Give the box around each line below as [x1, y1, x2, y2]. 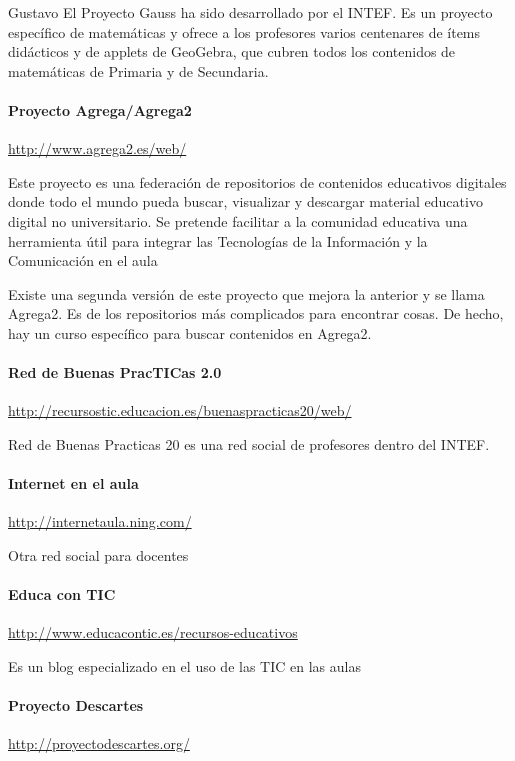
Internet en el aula [8, 473, 139, 494]
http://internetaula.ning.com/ [8, 511, 192, 532]
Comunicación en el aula [8, 250, 158, 271]
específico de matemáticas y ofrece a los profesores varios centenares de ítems [8, 21, 481, 42]
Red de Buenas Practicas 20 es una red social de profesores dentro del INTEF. [8, 433, 490, 454]
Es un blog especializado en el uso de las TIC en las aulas [8, 655, 361, 676]
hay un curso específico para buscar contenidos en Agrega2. [8, 322, 372, 343]
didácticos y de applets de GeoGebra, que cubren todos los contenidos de [8, 41, 456, 62]
